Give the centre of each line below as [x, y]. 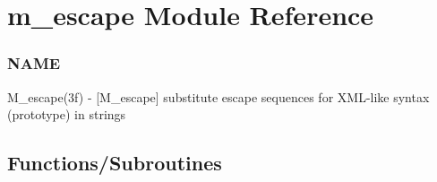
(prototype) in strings [67, 114]
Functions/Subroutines [115, 163]
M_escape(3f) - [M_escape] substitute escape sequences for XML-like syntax [218, 96]
